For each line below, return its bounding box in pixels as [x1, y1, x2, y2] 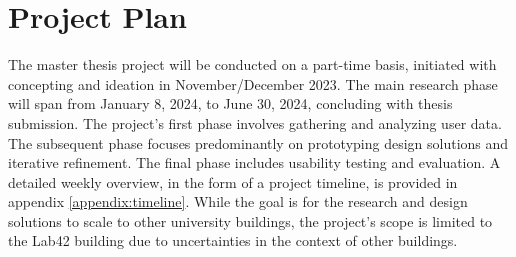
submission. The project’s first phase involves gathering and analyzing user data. [8, 112, 502, 133]
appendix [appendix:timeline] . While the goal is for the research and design [8, 191, 468, 212]
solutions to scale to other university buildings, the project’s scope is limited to [8, 210, 493, 231]
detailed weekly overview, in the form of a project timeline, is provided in [8, 171, 458, 192]
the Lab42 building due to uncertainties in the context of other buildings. [8, 230, 458, 251]
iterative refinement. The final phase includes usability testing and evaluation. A [8, 152, 501, 173]
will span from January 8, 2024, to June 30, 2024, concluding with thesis [8, 93, 453, 114]
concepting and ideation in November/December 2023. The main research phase [8, 73, 498, 94]
